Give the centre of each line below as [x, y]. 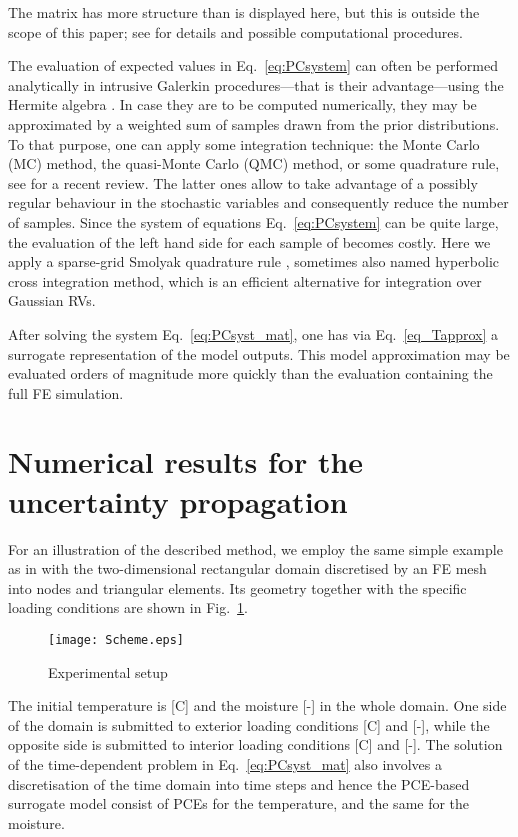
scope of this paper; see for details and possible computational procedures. [235, 31]
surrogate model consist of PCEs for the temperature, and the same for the [239, 803]
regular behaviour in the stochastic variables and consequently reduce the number [258, 202]
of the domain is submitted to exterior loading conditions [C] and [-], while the [249, 724]
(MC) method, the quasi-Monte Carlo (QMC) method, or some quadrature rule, [254, 163]
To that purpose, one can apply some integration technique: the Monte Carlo [244, 143]
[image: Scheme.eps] [116, 639]
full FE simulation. [66, 392]
